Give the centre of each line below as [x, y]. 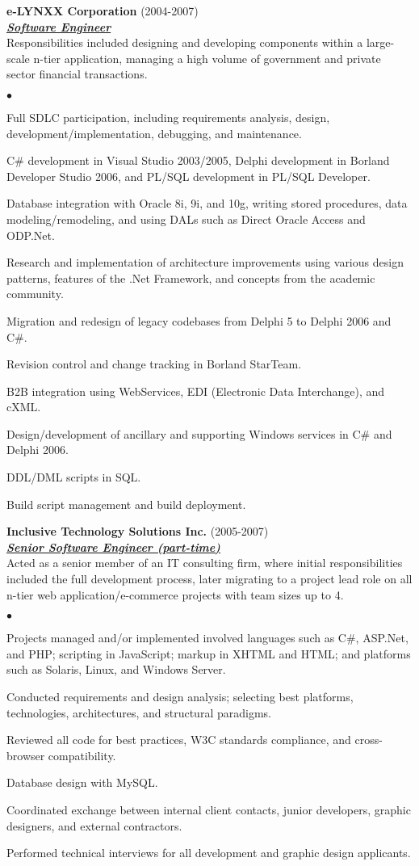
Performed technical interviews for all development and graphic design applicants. [209, 853]
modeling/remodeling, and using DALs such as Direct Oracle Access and [186, 219]
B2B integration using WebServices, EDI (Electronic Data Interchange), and [196, 391]
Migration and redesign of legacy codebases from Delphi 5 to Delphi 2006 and [199, 320]
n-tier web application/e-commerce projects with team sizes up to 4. [175, 594]
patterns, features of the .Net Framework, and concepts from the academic [191, 277]
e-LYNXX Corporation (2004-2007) [103, 11]
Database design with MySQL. [82, 782]
